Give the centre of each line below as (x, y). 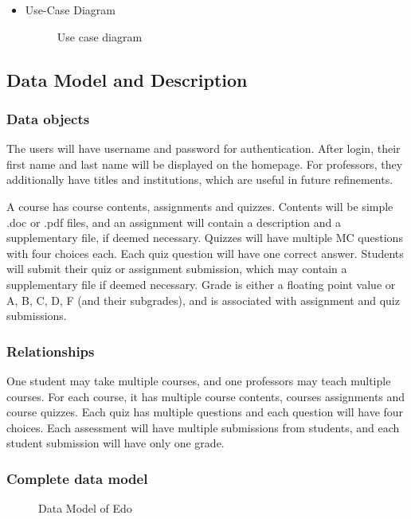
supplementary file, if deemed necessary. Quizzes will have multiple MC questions (205, 238)
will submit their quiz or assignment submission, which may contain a (177, 269)
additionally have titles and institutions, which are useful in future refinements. (200, 180)
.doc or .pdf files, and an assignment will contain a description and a (174, 222)
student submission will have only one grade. (115, 443)
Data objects (48, 118)
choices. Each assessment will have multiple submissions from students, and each (203, 427)
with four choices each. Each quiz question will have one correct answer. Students (205, 253)
